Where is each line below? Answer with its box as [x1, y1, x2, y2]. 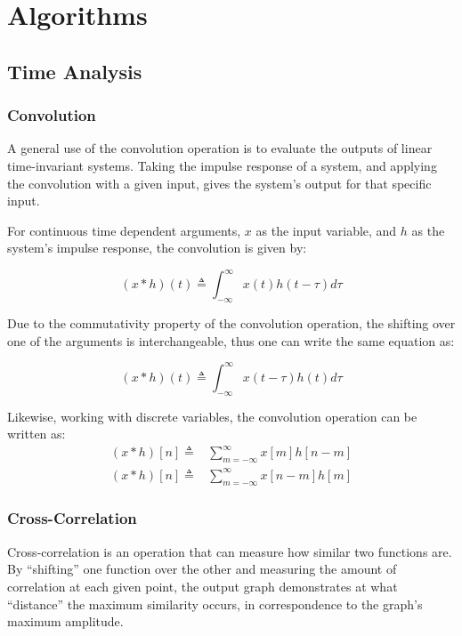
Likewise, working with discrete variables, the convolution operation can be [7, 407, 417, 425]
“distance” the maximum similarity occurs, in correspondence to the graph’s [7, 594, 423, 613]
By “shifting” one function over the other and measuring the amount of [7, 560, 397, 578]
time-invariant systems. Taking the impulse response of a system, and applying [7, 156, 437, 174]
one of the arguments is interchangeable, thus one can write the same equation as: [7, 331, 455, 350]
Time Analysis [7, 57, 142, 85]
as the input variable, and [255, 221, 397, 239]
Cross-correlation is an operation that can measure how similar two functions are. [7, 542, 452, 560]
